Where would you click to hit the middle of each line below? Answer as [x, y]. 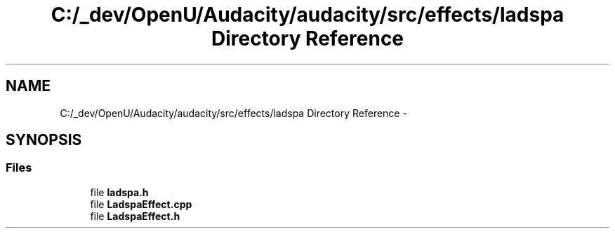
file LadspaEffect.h [135, 216]
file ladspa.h [119, 192]
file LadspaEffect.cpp [141, 204]
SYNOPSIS [44, 140]
